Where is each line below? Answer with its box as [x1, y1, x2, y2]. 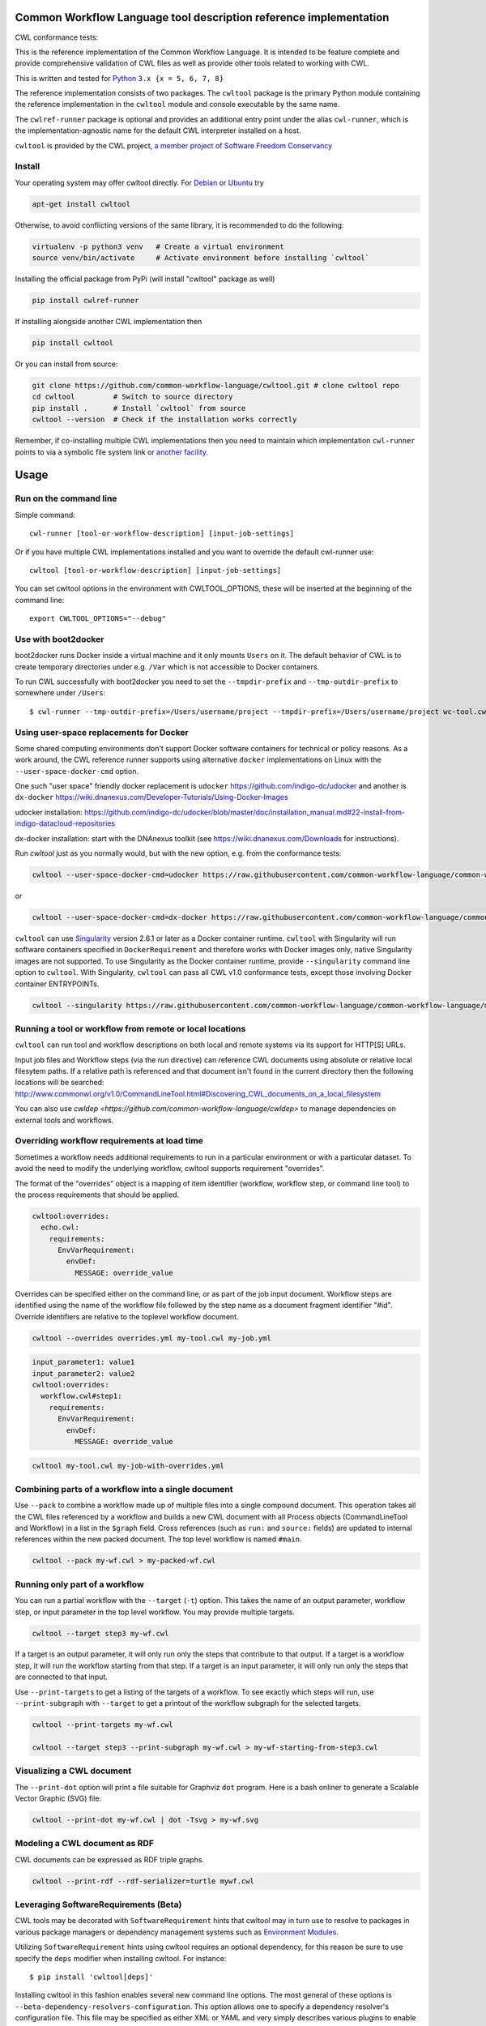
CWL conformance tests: [15, 32, 99, 42]
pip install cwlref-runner [32, 296, 139, 306]
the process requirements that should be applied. [15, 1190, 180, 1199]
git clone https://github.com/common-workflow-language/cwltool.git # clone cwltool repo [32, 381, 400, 391]
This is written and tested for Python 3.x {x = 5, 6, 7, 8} [15, 73, 224, 83]
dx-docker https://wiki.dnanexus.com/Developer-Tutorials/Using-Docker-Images [15, 793, 288, 802]
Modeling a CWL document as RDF [15, 1838, 154, 1849]
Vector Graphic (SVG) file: [15, 1793, 101, 1803]
